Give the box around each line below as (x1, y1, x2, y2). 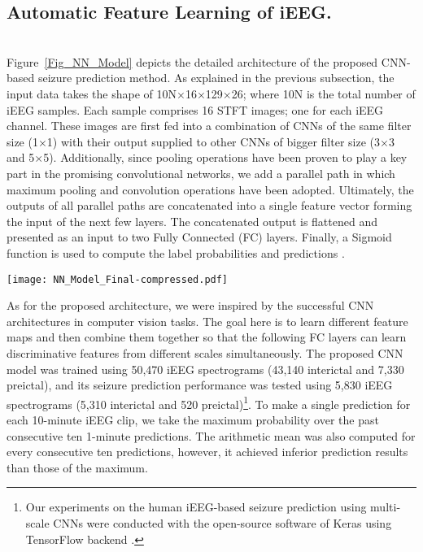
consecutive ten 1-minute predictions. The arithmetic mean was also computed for (7, 427, 416, 444)
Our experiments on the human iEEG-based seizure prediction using (25, 498, 367, 515)
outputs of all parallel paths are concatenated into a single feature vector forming (7, 197, 412, 214)
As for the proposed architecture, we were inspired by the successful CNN (7, 297, 374, 314)
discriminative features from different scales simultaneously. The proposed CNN (7, 344, 403, 361)
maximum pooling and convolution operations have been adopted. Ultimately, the (7, 180, 414, 198)
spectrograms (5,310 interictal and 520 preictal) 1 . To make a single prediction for (7, 393, 411, 412)
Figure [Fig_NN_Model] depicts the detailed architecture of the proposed (7, 53, 378, 70)
